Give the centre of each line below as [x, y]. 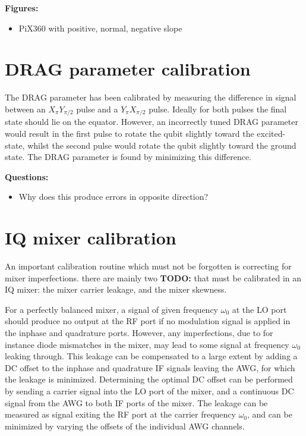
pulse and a [97, 109]
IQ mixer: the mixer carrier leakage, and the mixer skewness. [116, 289]
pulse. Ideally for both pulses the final [218, 109]
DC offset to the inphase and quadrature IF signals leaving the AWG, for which [150, 367]
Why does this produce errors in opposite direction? [113, 197]
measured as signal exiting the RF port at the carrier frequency [120, 414]
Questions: [27, 176]
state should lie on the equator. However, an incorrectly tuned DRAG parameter [152, 122]
